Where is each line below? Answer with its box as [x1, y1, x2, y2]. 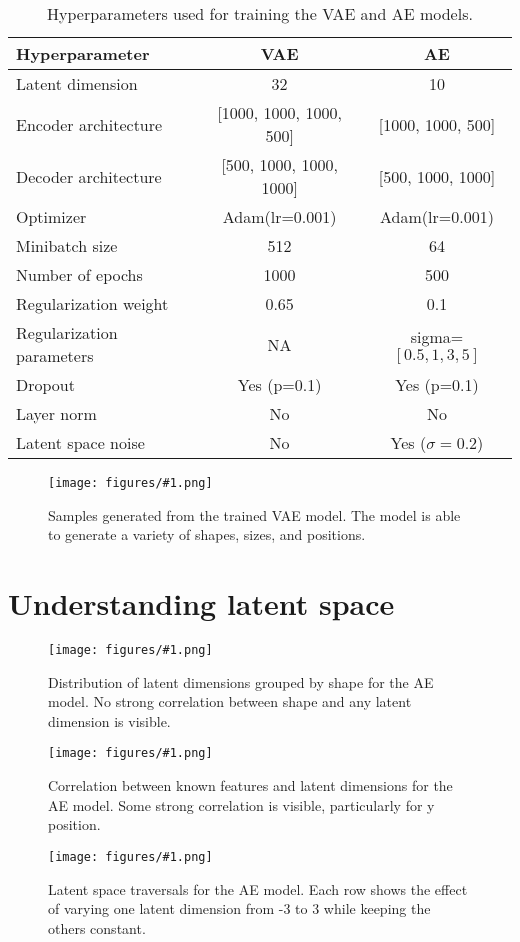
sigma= [410, 324, 464, 348]
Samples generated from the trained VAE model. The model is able [48, 504, 461, 525]
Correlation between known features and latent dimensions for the [48, 775, 453, 796]
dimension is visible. [48, 710, 171, 731]
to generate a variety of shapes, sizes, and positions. [48, 524, 366, 545]
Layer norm [16, 402, 97, 425]
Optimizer [16, 205, 87, 228]
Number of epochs [16, 263, 143, 286]
